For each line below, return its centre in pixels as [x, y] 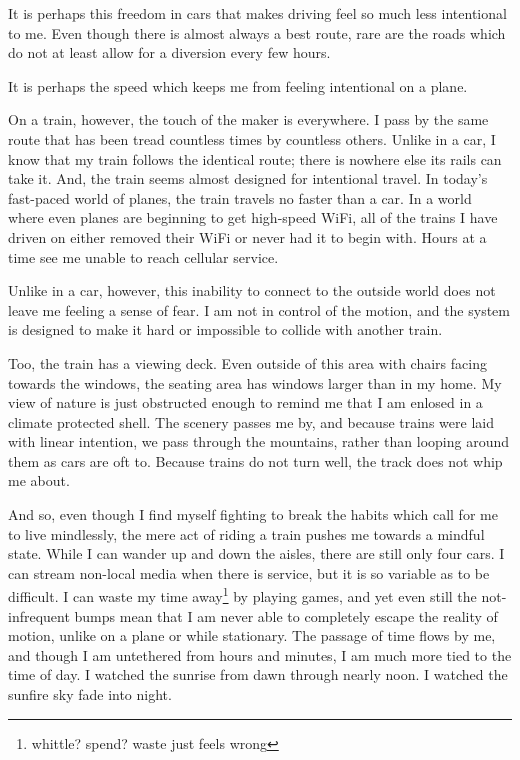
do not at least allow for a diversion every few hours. [169, 52]
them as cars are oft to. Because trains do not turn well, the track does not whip [255, 460]
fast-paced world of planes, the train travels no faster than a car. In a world [240, 197]
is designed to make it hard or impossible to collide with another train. [225, 329]
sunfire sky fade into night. [90, 694]
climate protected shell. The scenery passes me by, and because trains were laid [251, 421]
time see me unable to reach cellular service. [143, 256]
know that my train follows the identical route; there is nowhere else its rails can [255, 158]
